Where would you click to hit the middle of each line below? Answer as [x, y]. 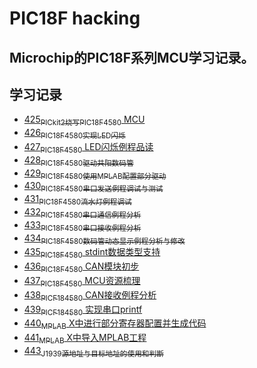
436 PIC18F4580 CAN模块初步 [81, 267]
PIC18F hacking [75, 18]
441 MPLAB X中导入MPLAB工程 [85, 339]
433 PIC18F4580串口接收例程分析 [82, 225]
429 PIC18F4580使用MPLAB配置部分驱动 [95, 174]
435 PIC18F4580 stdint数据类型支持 [92, 253]
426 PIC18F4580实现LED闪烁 [74, 134]
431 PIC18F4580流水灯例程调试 [77, 200]
